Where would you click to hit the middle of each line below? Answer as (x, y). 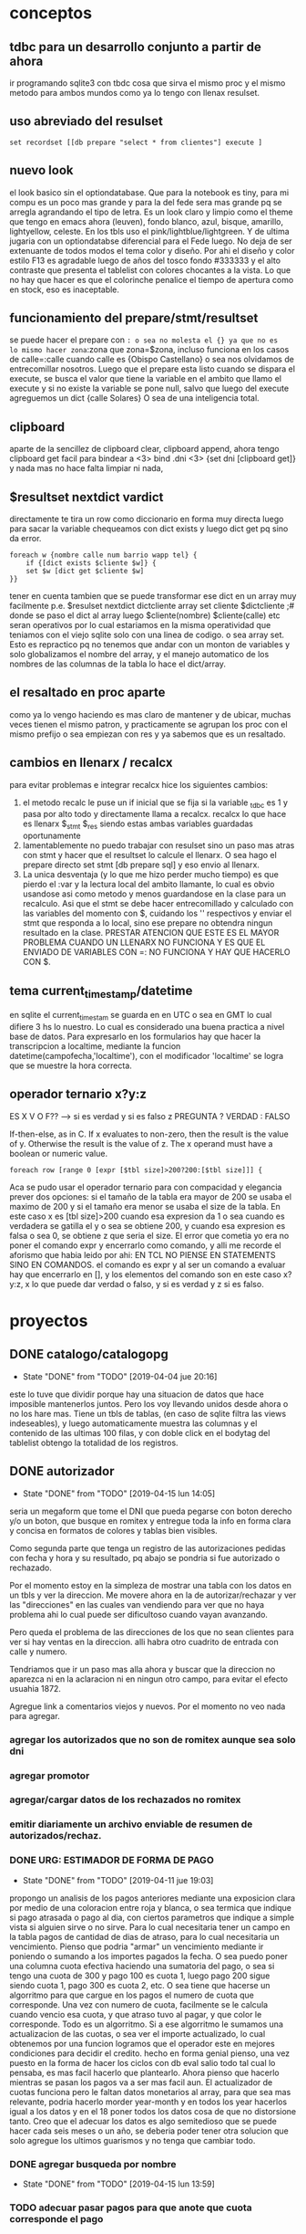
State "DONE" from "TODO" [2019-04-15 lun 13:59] (119, 2184)
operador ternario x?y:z (78, 1094)
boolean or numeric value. (58, 1153)
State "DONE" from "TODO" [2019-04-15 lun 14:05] (119, 1493)
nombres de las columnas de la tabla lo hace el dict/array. (117, 664)
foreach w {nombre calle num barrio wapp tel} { (103, 555)
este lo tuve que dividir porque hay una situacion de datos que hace (137, 1394)
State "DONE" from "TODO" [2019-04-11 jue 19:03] (118, 1880)
